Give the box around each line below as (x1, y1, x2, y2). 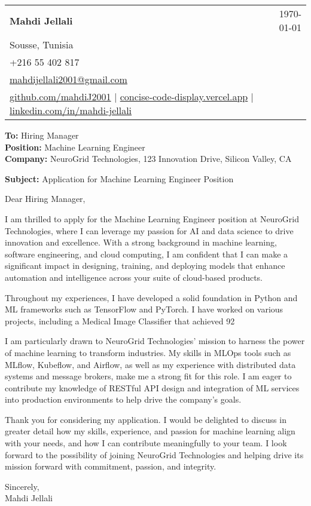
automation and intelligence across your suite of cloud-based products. (5, 271, 263, 283)
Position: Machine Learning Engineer (5, 140, 145, 153)
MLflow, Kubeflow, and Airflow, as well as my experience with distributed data (5, 358, 296, 370)
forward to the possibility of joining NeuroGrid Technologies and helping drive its (5, 448, 304, 461)
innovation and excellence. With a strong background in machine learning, (5, 236, 277, 249)
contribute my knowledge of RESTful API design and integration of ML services (5, 381, 300, 394)
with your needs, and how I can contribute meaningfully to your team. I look (5, 437, 287, 449)
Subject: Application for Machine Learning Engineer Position (5, 172, 234, 185)
